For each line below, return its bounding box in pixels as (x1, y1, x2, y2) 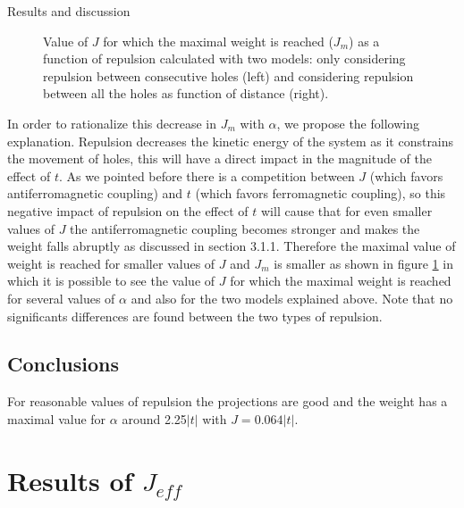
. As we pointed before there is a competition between (58, 166, 355, 185)
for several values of (7, 288, 115, 307)
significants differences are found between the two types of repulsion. (7, 306, 383, 325)
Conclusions (7, 350, 120, 378)
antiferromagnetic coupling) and (7, 184, 183, 203)
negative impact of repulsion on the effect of (7, 201, 249, 220)
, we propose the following (276, 113, 419, 132)
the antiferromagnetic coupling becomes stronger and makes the (70, 219, 420, 237)
